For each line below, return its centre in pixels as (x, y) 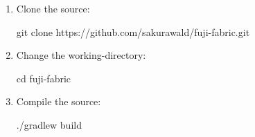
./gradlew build (49, 124)
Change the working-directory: (81, 55)
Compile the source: (59, 101)
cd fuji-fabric (44, 78)
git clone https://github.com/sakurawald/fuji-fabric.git (133, 31)
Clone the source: (53, 8)
